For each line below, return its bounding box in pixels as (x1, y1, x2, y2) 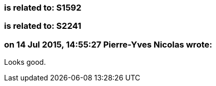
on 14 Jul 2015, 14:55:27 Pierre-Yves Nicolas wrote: (4, 39, 212, 50)
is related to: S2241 (4, 21, 81, 31)
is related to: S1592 (4, 3, 82, 13)
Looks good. (4, 58, 46, 67)
